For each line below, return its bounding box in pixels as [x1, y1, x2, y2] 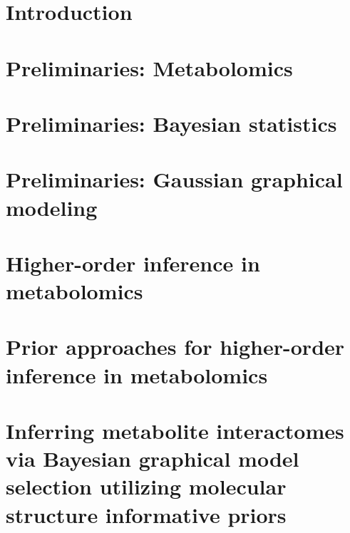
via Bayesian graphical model [6, 444, 299, 473]
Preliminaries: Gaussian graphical [6, 165, 343, 194]
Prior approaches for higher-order [6, 332, 345, 361]
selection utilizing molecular [6, 472, 287, 501]
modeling [6, 192, 98, 222]
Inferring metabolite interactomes [6, 416, 344, 445]
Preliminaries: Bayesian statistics [6, 108, 337, 138]
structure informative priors [6, 500, 287, 529]
